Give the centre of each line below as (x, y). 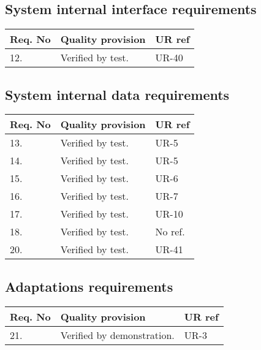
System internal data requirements (117, 94)
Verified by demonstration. (117, 335)
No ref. (170, 232)
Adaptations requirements (89, 286)
